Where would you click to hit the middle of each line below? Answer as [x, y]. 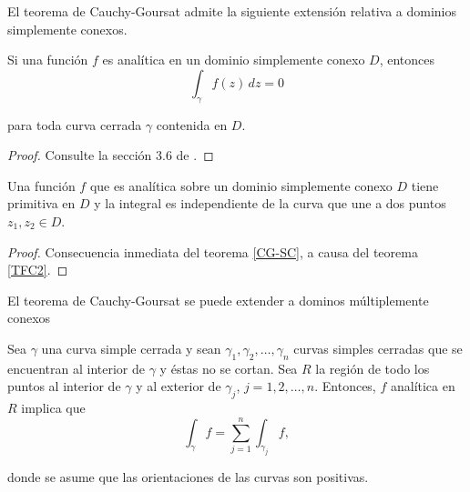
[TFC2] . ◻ [38, 270]
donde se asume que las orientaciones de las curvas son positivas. [188, 477]
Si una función [48, 60]
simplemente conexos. [67, 29]
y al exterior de [179, 386]
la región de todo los [373, 368]
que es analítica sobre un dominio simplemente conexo [241, 185]
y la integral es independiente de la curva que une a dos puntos [270, 203]
